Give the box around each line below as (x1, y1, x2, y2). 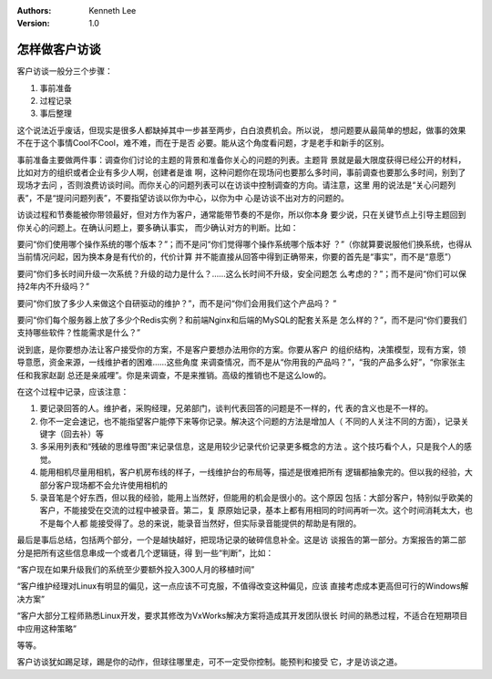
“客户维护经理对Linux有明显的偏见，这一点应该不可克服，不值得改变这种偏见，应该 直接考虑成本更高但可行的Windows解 (16, 581, 469, 592)
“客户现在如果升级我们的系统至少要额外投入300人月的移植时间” (16, 563, 255, 574)
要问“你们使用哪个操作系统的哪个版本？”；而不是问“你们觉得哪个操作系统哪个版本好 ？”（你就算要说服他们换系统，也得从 (16, 238, 473, 250)
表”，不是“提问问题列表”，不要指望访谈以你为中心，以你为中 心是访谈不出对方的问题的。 (16, 192, 350, 203)
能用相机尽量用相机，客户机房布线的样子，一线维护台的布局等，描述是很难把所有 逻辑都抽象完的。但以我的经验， (39, 467, 465, 478)
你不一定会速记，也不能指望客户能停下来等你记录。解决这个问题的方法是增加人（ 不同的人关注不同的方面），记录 (39, 416, 461, 427)
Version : (16, 18, 50, 29)
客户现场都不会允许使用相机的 (55, 479, 168, 490)
